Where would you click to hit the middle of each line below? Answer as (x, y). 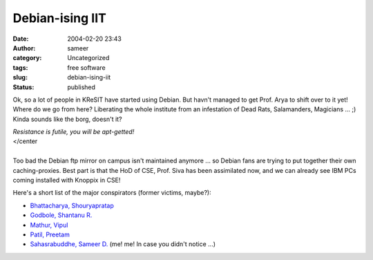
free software (87, 67)
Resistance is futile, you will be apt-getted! (74, 132)
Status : (23, 87)
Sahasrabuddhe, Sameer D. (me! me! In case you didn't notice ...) (123, 244)
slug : (20, 77)
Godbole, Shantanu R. (61, 215)
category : (27, 58)
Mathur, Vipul (49, 225)
